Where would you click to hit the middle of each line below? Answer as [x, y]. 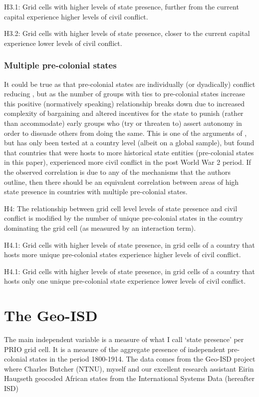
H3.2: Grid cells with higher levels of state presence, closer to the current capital [127, 33]
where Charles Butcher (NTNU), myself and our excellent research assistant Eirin [129, 368]
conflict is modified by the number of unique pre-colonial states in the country [124, 218]
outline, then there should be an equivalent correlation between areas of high [122, 182]
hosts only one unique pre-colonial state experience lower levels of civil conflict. [125, 281]
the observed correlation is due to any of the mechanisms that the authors [117, 172]
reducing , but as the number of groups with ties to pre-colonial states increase [125, 94]
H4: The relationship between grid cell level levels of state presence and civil [121, 208]
